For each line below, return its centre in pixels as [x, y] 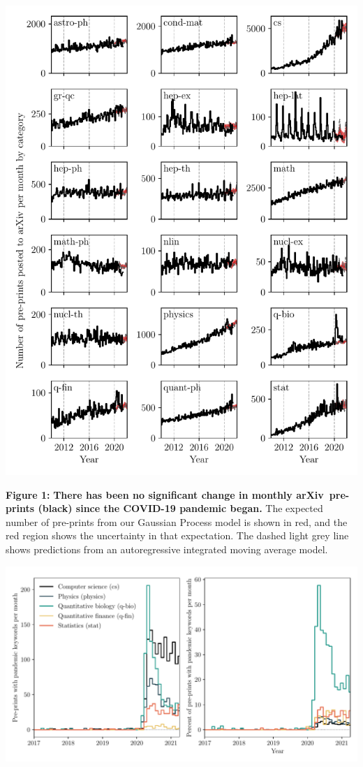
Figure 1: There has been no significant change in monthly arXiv [165, 494]
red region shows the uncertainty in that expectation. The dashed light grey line [177, 535]
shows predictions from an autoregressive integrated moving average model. [167, 549]
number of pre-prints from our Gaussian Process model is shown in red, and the [177, 521]
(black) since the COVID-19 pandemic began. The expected [180, 508]
